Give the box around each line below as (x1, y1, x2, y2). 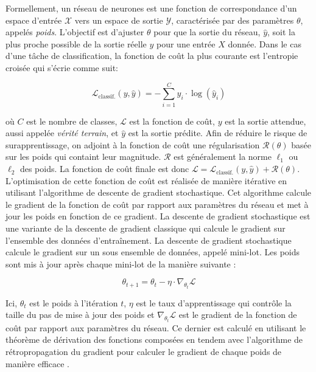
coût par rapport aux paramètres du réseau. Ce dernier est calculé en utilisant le (5, 321, 306, 334)
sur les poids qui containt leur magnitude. (5, 150, 161, 163)
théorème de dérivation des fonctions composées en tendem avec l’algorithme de (5, 333, 303, 346)
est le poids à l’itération (29, 296, 118, 309)
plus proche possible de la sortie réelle (5, 37, 147, 50)
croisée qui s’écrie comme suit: (5, 61, 118, 74)
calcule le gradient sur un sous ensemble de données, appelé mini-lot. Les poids (5, 246, 300, 258)
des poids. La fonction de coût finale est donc (19, 162, 189, 175)
